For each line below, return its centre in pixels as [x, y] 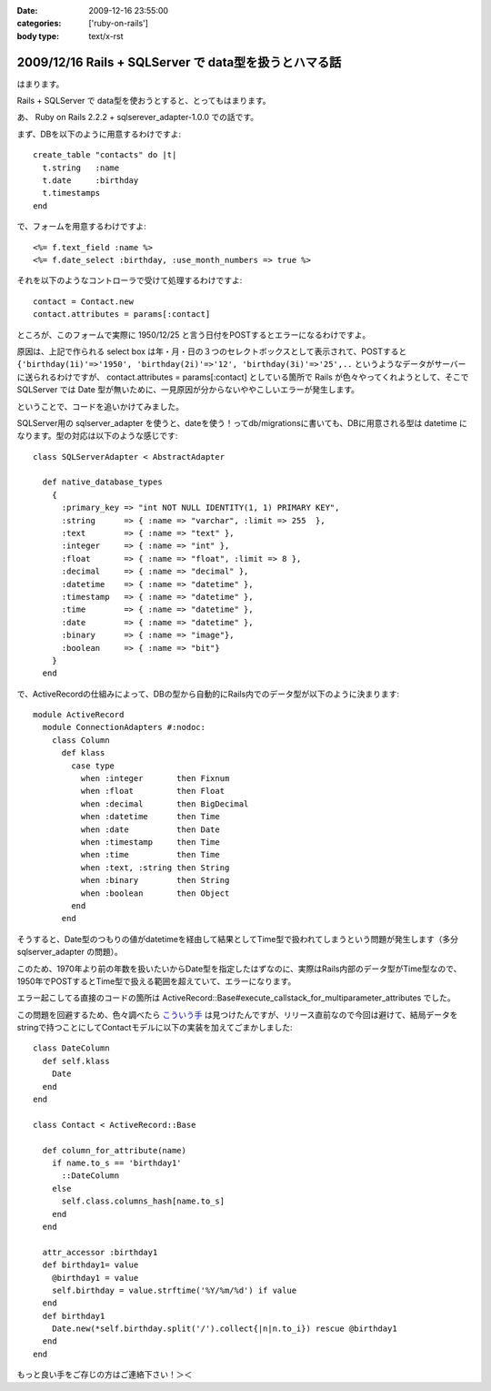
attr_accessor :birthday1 [100, 1252]
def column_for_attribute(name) [114, 1150]
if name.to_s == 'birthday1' [116, 1163]
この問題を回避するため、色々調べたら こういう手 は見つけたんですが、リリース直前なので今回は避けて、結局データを [237, 1014]
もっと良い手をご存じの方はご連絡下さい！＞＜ [105, 1375]
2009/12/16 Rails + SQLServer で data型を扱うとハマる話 [179, 62]
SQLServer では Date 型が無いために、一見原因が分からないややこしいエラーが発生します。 [188, 390]
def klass [83, 753]
